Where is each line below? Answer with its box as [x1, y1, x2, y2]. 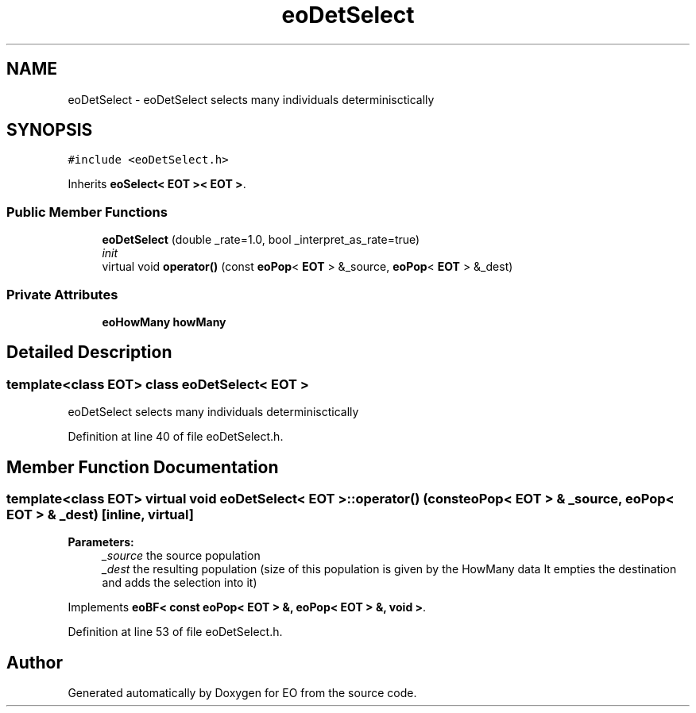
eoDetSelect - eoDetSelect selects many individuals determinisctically [68, 92, 435, 106]
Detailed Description [6, 342, 172, 363]
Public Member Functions [6, 203, 168, 220]
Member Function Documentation [6, 457, 279, 477]
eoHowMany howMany [102, 314, 226, 329]
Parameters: [68, 535, 134, 549]
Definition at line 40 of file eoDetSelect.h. [68, 430, 284, 444]
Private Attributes [6, 286, 118, 303]
